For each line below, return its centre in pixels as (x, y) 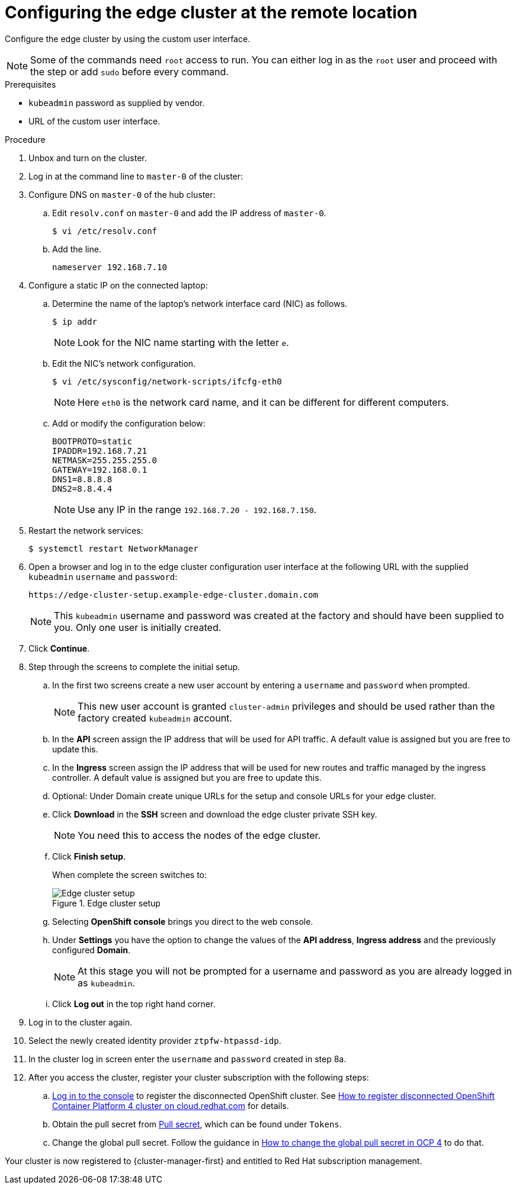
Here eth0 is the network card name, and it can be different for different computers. (263, 402)
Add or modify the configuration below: (129, 423)
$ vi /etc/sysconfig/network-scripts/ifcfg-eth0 (167, 381)
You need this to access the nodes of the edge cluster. (199, 835)
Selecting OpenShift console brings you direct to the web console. (183, 921)
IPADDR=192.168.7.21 (100, 451)
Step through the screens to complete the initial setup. (134, 666)
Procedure (25, 139)
